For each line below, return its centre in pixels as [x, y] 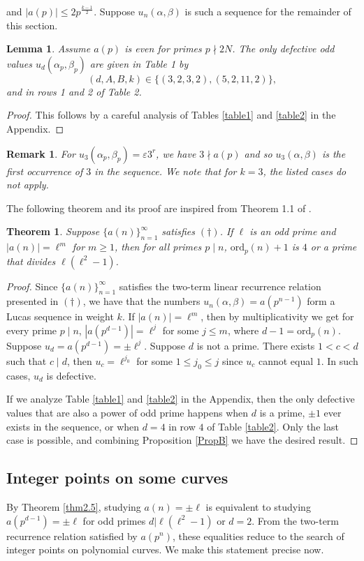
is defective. [71, 375]
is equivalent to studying [258, 506]
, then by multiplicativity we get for [277, 316]
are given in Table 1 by [139, 63]
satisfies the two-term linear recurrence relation [220, 286]
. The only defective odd [283, 48]
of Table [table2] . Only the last [273, 426]
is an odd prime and [293, 231]
